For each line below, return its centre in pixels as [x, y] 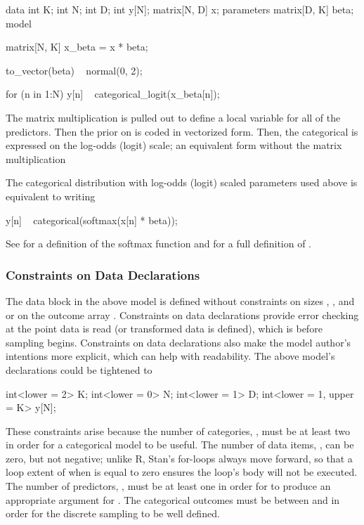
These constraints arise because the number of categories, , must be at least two [178, 430]
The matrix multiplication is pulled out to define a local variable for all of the [173, 117]
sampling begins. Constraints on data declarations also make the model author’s [178, 342]
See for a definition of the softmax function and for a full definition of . [159, 244]
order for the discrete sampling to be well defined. [113, 513]
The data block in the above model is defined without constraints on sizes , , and [180, 300]
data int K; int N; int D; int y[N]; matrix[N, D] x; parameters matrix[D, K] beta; [180, 9]
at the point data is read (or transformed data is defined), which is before [164, 329]
